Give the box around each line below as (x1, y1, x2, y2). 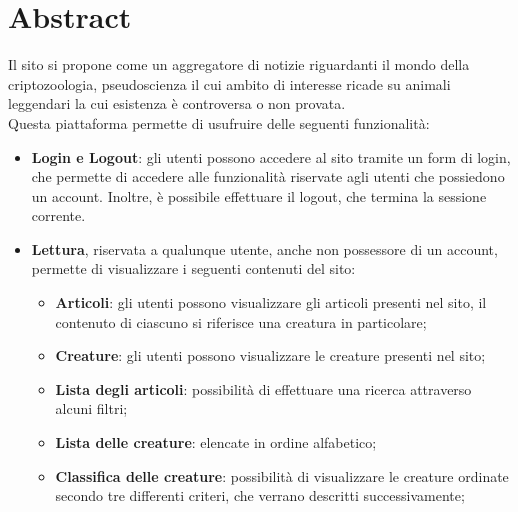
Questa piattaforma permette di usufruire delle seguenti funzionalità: (8, 112, 430, 133)
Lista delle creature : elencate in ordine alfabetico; (55, 432, 377, 453)
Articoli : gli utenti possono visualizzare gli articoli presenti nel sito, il (55, 292, 487, 313)
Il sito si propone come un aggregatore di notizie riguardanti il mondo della (8, 54, 470, 75)
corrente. (31, 205, 86, 226)
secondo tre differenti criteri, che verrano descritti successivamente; (55, 485, 465, 506)
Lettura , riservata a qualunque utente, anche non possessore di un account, (31, 238, 498, 259)
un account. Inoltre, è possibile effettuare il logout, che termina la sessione (31, 185, 487, 206)
